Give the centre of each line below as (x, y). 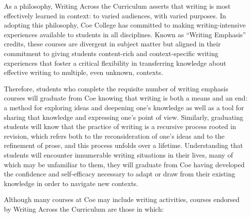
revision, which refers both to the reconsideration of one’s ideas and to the (114, 136)
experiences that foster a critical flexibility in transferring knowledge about (115, 63)
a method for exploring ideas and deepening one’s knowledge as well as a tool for (124, 107)
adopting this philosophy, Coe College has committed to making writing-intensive (125, 25)
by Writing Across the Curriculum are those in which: (84, 209)
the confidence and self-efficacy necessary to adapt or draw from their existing (120, 174)
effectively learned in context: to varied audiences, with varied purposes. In (115, 15)
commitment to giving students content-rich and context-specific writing (111, 53)
